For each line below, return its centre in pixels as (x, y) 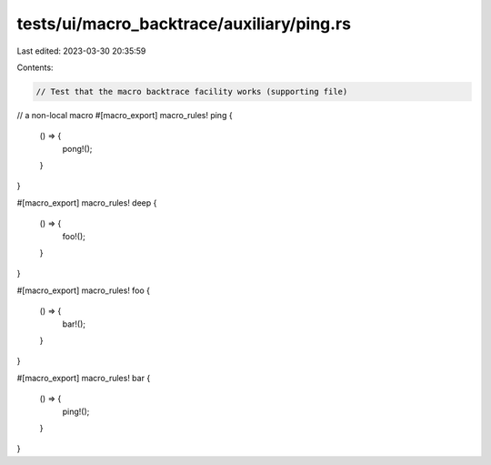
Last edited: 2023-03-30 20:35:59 (81, 51)
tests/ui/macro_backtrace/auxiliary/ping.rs (184, 24)
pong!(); (77, 148)
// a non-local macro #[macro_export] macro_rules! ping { (125, 115)
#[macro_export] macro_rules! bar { (84, 378)
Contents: (35, 67)
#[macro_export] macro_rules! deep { (87, 202)
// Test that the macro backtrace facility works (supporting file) (192, 91)
